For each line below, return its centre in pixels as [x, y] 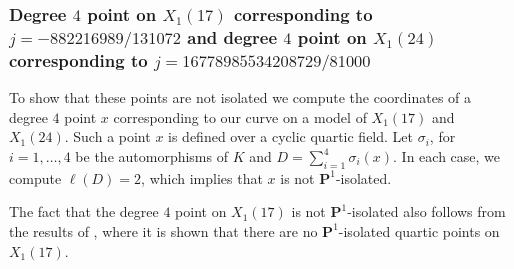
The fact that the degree [84, 211]
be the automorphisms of [151, 156]
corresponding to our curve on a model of [240, 116]
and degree [232, 36]
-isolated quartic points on [419, 230]
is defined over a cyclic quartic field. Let [290, 136]
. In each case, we [447, 156]
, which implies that [202, 177]
